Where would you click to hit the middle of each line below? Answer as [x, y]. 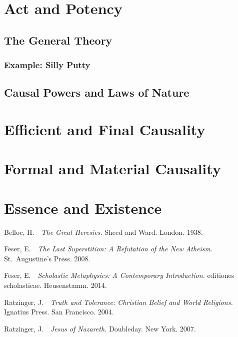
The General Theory [58, 40]
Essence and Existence [83, 208]
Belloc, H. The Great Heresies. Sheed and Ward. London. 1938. [103, 232]
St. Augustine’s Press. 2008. [47, 258]
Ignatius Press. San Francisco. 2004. [59, 312]
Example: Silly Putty [47, 65]
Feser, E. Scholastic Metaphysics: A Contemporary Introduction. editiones [119, 275]
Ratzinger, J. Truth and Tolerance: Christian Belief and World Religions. [118, 302]
